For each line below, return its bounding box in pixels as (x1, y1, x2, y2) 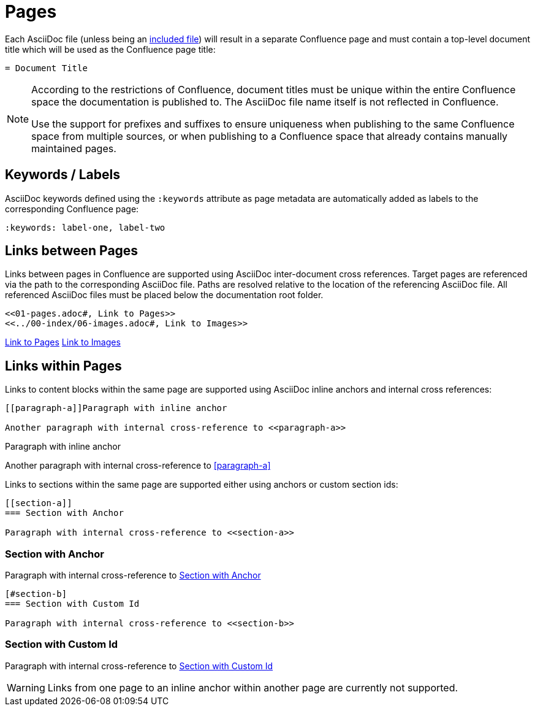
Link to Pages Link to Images (5, 337, 121, 348)
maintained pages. (31, 142, 116, 155)
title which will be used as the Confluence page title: (5, 44, 216, 55)
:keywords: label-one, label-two (5, 222, 165, 233)
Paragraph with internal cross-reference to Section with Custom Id (5, 660, 273, 671)
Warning (7, 681, 45, 694)
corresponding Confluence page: (5, 203, 139, 214)
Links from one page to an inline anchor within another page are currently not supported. (47, 681, 458, 694)
